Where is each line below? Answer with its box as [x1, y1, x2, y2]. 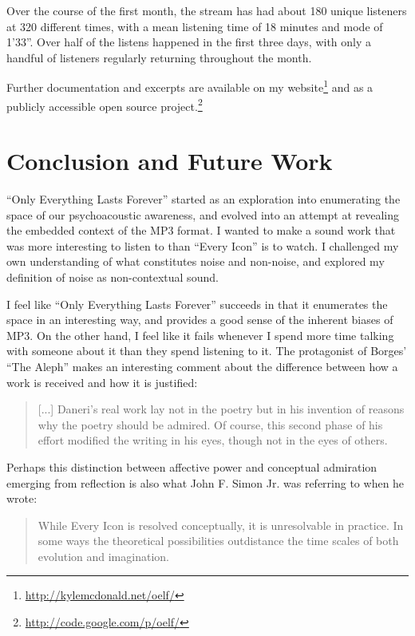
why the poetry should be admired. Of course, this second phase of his [38, 416, 383, 433]
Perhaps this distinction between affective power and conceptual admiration [6, 458, 377, 475]
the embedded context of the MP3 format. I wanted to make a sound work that [6, 222, 396, 239]
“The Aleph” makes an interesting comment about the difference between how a [6, 358, 398, 374]
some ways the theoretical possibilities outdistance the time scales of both [38, 532, 399, 549]
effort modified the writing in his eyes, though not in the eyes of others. [38, 432, 388, 448]
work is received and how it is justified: [6, 373, 198, 390]
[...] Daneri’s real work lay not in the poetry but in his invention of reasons [38, 401, 405, 417]
